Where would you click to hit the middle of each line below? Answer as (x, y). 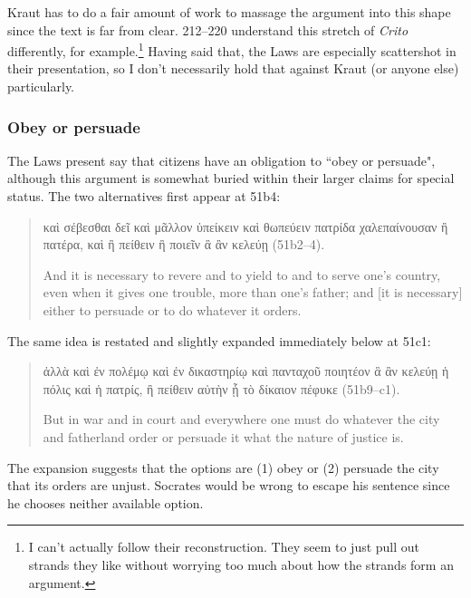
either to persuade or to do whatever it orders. (172, 310)
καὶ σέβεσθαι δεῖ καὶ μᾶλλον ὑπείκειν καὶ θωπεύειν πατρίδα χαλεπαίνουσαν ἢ (245, 226)
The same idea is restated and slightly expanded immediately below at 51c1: (219, 340)
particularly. (41, 87)
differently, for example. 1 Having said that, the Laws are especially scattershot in (232, 49)
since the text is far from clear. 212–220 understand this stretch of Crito (208, 29)
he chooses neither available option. (106, 502)
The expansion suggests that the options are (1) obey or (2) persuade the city (223, 467)
